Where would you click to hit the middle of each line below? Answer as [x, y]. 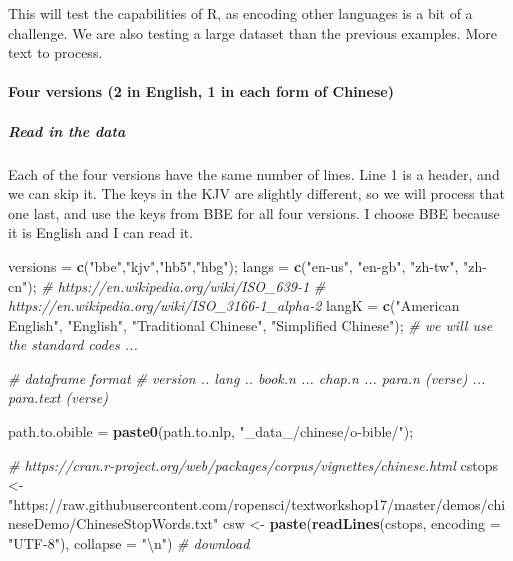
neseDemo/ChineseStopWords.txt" [113, 523]
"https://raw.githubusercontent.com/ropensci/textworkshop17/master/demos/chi [257, 503]
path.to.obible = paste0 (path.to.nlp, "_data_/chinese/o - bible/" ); [211, 431]
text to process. [55, 52]
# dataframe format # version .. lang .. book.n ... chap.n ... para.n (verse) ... [247, 377]
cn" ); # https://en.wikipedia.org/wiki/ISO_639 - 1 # [167, 285]
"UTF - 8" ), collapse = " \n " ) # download [129, 543]
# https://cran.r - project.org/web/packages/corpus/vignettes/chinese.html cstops [253, 464]
